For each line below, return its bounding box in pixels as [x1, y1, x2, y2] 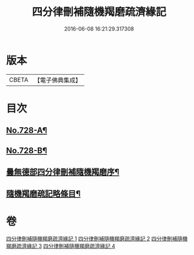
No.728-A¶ [6, 125, 47, 135]
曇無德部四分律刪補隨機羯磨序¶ [6, 167, 120, 177]
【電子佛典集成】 [34, 76, 81, 84]
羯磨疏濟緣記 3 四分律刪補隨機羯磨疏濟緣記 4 [6, 243, 116, 250]
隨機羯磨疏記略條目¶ [6, 189, 81, 199]
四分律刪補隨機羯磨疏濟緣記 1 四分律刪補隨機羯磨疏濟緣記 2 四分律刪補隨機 [6, 235, 188, 242]
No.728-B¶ [6, 145, 47, 155]
